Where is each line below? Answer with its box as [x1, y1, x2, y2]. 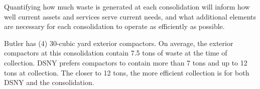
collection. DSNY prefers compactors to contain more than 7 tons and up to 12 [4, 57, 247, 67]
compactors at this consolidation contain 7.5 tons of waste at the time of [4, 47, 227, 58]
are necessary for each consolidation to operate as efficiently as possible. [4, 21, 225, 31]
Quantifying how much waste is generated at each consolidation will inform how [4, 1, 250, 11]
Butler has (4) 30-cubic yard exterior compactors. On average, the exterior [4, 37, 233, 48]
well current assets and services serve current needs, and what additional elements [4, 11, 256, 21]
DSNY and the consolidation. [4, 77, 94, 87]
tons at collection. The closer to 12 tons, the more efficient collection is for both [4, 67, 249, 77]
